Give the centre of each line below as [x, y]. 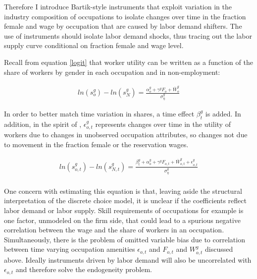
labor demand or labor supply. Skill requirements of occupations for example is [124, 210]
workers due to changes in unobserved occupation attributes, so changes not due [126, 135]
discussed [219, 249]
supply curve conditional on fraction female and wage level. [94, 45]
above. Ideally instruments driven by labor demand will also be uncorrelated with [128, 259]
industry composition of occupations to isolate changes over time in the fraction [125, 16]
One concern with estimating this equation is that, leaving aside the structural [123, 191]
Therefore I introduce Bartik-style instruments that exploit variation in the [118, 6]
